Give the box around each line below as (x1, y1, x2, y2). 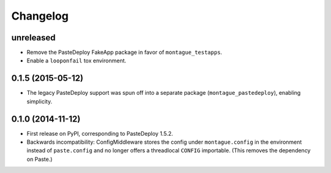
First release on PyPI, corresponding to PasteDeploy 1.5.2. (26, 130, 173, 137)
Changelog (11, 9, 69, 23)
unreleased (11, 32, 56, 43)
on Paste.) (26, 155, 53, 163)
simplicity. (26, 98, 52, 105)
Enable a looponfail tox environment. (26, 57, 127, 64)
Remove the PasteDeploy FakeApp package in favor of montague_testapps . (26, 49, 223, 56)
